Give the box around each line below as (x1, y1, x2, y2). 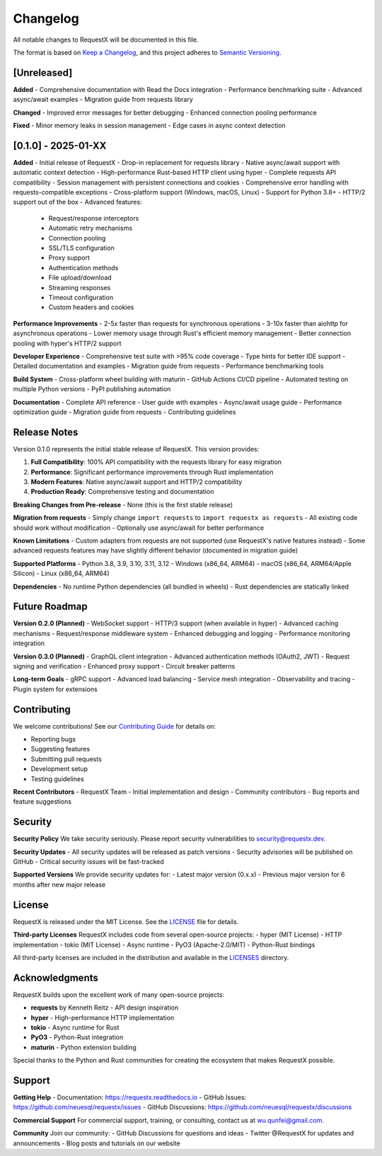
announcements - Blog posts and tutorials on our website (13, 1139, 180, 1148)
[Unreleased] (13, 67, 73, 79)
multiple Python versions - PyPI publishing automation (13, 385, 171, 393)
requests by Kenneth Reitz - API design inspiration (30, 1003, 179, 1012)
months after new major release (13, 880, 106, 889)
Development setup (30, 765, 88, 773)
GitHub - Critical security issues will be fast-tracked (13, 857, 164, 866)
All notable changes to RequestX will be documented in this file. (13, 35, 199, 44)
